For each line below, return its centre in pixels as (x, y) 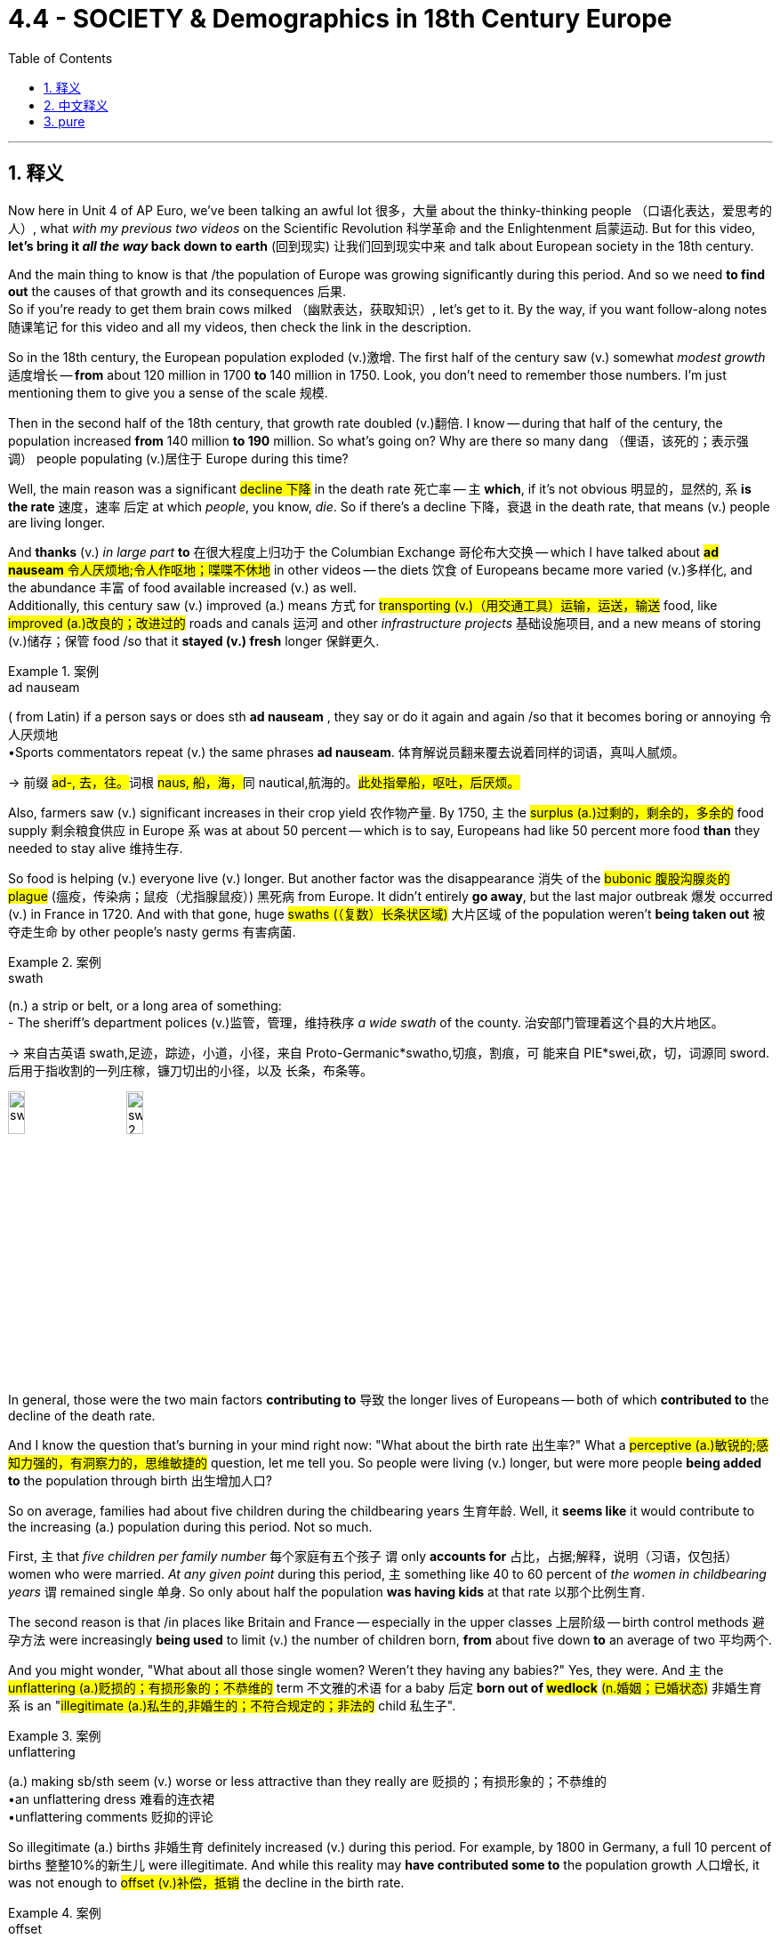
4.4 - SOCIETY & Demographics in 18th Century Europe (340, 19)
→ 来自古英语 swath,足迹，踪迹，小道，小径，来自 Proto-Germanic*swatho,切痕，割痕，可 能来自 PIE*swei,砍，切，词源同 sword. (389, 1052)
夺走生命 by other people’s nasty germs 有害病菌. (152, 931)
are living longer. (57, 522)
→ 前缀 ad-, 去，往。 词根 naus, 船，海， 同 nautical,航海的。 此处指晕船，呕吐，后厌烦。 (264, 782)
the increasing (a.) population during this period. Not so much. (190, 1527)
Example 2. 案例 (55, 961)
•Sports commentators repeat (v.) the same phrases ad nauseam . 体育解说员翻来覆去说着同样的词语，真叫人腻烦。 (346, 752)
